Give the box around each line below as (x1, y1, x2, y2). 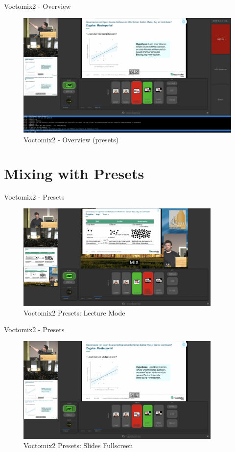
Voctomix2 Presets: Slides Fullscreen (23, 440, 133, 451)
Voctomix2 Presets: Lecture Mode (23, 308, 125, 318)
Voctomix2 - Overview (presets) (23, 134, 119, 144)
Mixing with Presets (4, 163, 144, 183)
